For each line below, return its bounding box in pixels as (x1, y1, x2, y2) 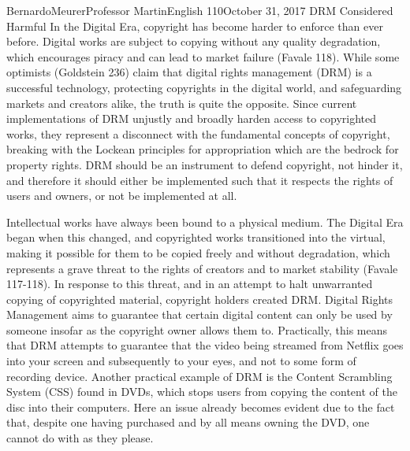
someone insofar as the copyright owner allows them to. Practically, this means (6, 321, 387, 338)
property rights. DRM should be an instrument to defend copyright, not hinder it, (6, 156, 403, 172)
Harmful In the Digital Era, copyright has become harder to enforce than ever (6, 17, 383, 34)
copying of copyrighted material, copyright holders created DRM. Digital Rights (6, 290, 393, 307)
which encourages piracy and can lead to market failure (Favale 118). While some (6, 48, 400, 65)
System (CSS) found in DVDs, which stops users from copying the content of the (6, 383, 397, 400)
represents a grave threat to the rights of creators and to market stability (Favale (6, 260, 398, 276)
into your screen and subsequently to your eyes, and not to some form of (6, 353, 356, 369)
